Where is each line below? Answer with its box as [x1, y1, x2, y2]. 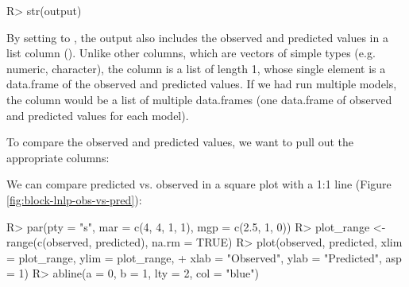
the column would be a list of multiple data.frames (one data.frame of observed [6, 91, 392, 107]
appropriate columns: [6, 149, 110, 165]
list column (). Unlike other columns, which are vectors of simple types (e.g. [6, 45, 376, 61]
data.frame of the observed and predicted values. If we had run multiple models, [6, 76, 397, 92]
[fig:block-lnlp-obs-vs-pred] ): [6, 191, 142, 207]
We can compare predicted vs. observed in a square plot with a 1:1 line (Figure [6, 176, 392, 192]
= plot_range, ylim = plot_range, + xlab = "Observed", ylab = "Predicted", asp [6, 249, 402, 266]
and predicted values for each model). [6, 107, 189, 123]
